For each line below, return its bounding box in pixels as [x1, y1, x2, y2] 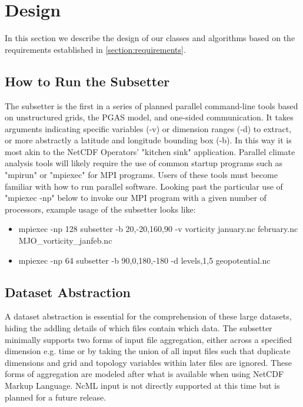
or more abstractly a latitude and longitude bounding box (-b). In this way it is [5, 134, 292, 146]
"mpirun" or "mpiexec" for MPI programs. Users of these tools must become [5, 169, 278, 181]
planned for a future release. [5, 391, 106, 403]
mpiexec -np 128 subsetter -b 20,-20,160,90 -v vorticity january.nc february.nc [18, 223, 298, 235]
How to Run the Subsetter [5, 72, 170, 90]
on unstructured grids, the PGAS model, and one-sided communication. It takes [5, 111, 294, 123]
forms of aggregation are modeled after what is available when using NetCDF [5, 368, 284, 380]
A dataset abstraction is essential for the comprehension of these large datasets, [5, 310, 292, 322]
